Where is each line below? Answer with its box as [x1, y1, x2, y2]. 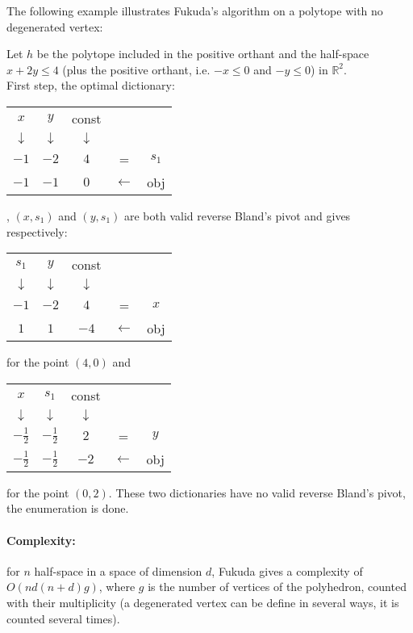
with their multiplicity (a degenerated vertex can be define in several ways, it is [6, 593, 399, 610]
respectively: [6, 223, 68, 240]
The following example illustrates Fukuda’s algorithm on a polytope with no [6, 2, 383, 19]
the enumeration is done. [6, 500, 129, 517]
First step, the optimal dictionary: [6, 77, 175, 94]
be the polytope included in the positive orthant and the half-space [36, 45, 369, 62]
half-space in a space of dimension [34, 562, 202, 579]
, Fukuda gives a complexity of [211, 562, 363, 579]
